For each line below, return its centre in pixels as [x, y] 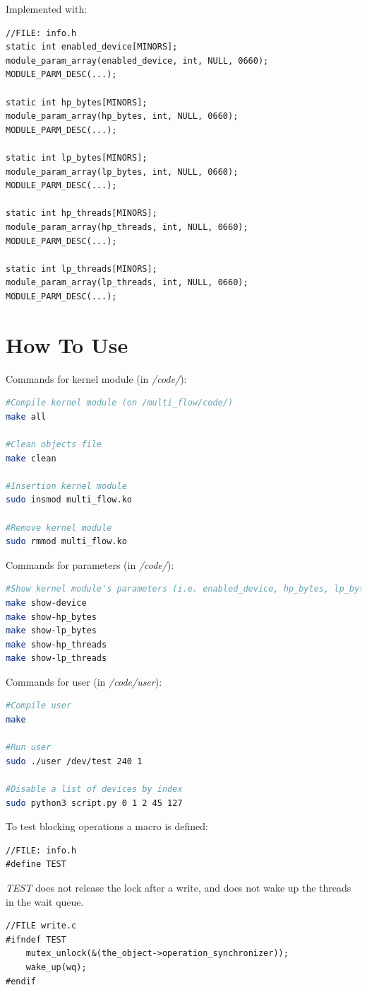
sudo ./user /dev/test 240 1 [74, 761]
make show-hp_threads [56, 644]
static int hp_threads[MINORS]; [82, 213]
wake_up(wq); [56, 967]
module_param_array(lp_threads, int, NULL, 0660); [127, 283]
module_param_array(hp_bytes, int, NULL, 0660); [122, 116]
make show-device [46, 603]
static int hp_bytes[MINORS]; [77, 102]
